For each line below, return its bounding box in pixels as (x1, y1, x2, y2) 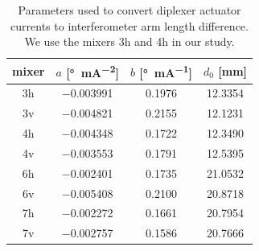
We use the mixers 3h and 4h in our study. (24, 33, 235, 50)
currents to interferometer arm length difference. (10, 17, 249, 34)
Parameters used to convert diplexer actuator (18, 2, 241, 18)
